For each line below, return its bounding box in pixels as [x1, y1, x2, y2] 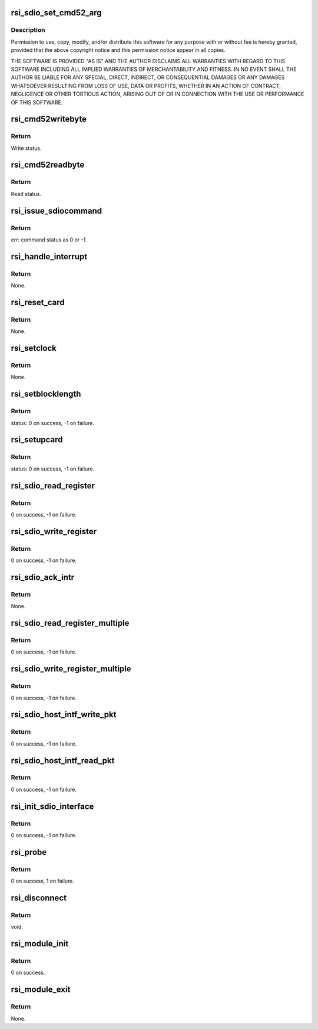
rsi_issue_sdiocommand [11, 205, 102, 215]
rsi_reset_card [11, 297, 65, 307]
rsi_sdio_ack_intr [11, 572, 75, 582]
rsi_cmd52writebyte [11, 114, 87, 124]
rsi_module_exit [11, 985, 71, 995]
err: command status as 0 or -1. [11, 236, 88, 243]
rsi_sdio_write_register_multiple [11, 664, 132, 674]
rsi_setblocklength [11, 389, 81, 399]
